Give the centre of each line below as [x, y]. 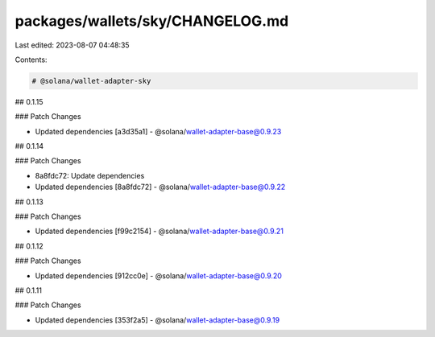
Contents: [31, 60]
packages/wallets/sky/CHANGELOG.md [152, 21]
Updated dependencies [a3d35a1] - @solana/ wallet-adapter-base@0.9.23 [158, 131]
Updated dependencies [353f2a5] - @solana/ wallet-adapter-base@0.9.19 [157, 320]
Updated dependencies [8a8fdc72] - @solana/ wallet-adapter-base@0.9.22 [160, 187]
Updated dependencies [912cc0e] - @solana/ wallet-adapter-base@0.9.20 [158, 275]
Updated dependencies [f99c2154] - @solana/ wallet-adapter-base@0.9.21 [159, 231]
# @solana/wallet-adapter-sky [91, 81]
